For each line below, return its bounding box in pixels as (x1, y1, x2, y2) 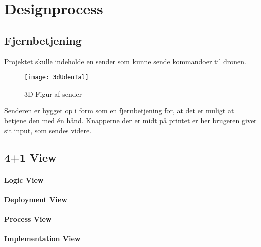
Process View (4, 213, 52, 224)
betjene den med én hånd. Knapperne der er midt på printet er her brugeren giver (4, 115, 257, 126)
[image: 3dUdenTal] (24, 74, 89, 81)
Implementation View (4, 233, 81, 244)
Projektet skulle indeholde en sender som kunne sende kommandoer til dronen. (4, 56, 246, 66)
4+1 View (4, 149, 57, 165)
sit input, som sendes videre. (4, 125, 92, 135)
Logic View (4, 174, 44, 185)
